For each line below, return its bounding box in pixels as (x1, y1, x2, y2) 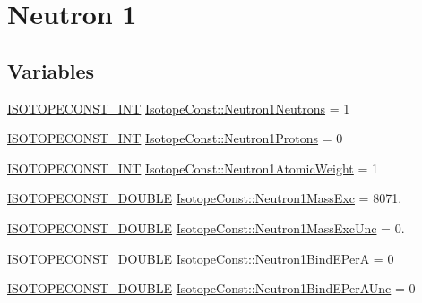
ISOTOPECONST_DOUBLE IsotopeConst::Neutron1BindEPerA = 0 (7, 248, 394, 267)
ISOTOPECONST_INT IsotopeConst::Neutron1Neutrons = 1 (7, 98, 350, 117)
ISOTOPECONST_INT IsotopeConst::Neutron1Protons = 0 (7, 129, 343, 147)
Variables (7, 56, 95, 84)
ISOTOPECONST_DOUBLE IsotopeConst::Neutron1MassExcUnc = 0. (7, 218, 405, 237)
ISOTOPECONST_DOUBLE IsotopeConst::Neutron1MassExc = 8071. (7, 189, 402, 207)
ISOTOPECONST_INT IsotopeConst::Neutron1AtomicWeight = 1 (7, 158, 379, 177)
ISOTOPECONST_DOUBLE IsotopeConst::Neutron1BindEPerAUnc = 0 (7, 279, 416, 298)
